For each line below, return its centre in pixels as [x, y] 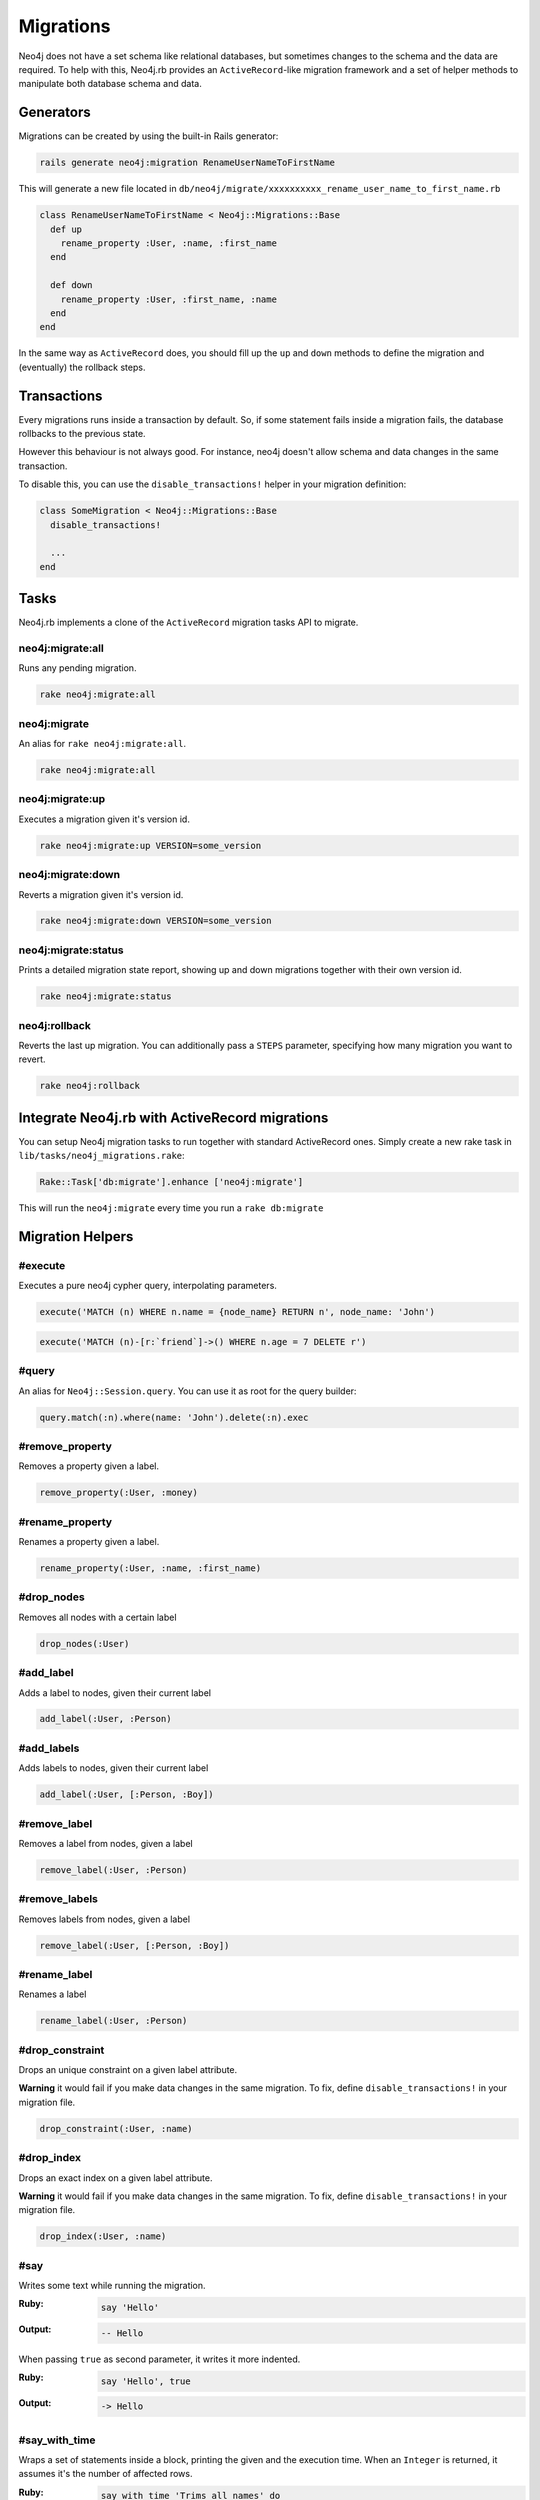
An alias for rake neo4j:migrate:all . [102, 744]
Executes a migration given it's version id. [104, 819]
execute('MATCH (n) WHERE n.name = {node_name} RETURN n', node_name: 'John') [237, 1312]
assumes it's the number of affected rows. [105, 2474]
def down [71, 285]
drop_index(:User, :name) [103, 2236]
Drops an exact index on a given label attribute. [116, 2177]
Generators [54, 112]
